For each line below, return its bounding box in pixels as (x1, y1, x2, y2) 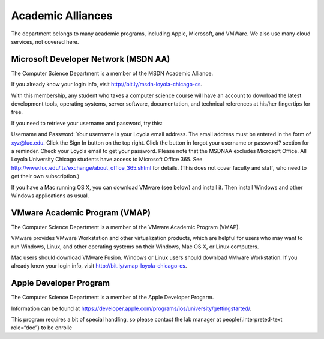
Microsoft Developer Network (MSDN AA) (11, 54, 170, 64)
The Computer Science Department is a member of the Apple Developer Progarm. (11, 294, 214, 301)
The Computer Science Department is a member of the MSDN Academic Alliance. (11, 70, 213, 77)
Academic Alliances (11, 9, 113, 22)
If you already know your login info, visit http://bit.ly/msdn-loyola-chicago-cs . (11, 81, 203, 88)
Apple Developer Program (11, 278, 110, 288)
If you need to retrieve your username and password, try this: (11, 119, 163, 127)
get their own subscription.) (11, 173, 80, 180)
